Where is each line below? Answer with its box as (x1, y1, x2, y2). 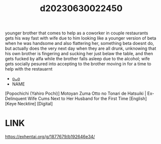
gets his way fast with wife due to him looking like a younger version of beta (5, 35, 156, 41)
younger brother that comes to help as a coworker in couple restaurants (5, 30, 148, 36)
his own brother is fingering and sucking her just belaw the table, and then (5, 51, 153, 57)
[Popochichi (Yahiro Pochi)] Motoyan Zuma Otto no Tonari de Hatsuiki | (5, 90, 146, 97)
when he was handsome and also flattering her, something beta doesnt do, (5, 41, 154, 46)
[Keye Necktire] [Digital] (5, 101, 53, 107)
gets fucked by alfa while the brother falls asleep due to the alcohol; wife (5, 56, 150, 62)
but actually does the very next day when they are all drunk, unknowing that (5, 45, 156, 51)
